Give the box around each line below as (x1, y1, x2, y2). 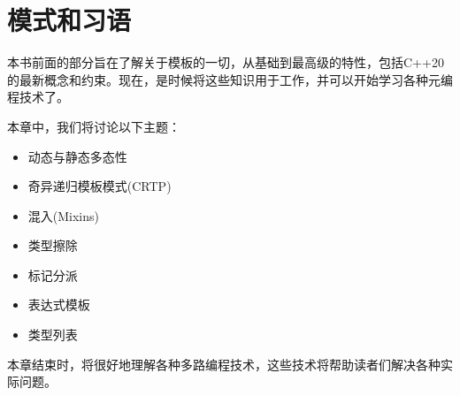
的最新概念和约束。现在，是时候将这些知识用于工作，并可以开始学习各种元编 (7, 70, 453, 88)
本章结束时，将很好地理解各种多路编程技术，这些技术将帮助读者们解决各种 (7, 354, 441, 373)
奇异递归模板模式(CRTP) (27, 177, 172, 195)
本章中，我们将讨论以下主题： (7, 117, 180, 135)
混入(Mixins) (27, 206, 100, 225)
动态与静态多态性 (27, 147, 127, 165)
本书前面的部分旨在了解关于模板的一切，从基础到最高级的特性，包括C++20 (7, 53, 444, 72)
